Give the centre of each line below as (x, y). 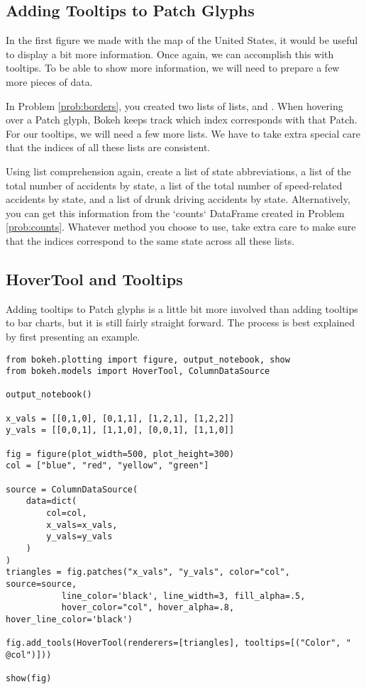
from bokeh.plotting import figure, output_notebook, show (148, 359)
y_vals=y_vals (79, 537)
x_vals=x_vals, (82, 525)
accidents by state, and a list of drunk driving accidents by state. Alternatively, (178, 199)
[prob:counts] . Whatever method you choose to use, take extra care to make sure (181, 227)
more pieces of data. (49, 81)
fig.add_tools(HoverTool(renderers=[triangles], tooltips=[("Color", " (178, 643)
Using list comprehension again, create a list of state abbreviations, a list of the (178, 171)
